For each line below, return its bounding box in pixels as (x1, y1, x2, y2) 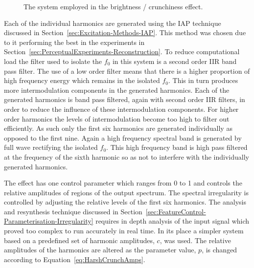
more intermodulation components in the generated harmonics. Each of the (4, 84, 230, 95)
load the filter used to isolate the (4, 56, 102, 66)
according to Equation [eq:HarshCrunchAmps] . (4, 254, 145, 264)
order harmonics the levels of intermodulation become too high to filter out (4, 113, 230, 124)
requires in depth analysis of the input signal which (95, 216, 250, 226)
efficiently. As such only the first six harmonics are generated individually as (4, 123, 232, 133)
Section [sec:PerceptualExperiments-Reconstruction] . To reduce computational (4, 46, 240, 57)
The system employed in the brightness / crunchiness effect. (23, 1, 203, 11)
